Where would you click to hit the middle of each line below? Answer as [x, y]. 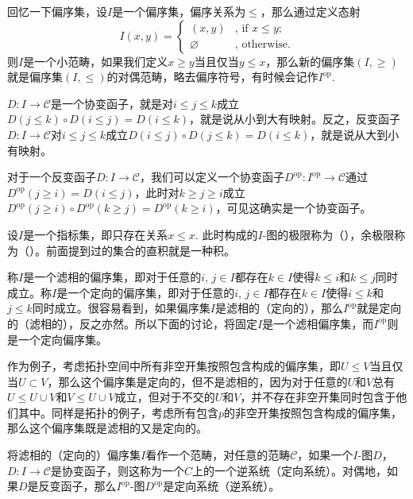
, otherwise [261, 45]
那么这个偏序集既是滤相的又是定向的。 [107, 428]
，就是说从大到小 [355, 134]
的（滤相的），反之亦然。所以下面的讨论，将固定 [132, 323]
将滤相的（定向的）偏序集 [74, 455]
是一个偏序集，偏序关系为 [179, 11]
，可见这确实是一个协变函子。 [293, 208]
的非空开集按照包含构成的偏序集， [313, 412]
